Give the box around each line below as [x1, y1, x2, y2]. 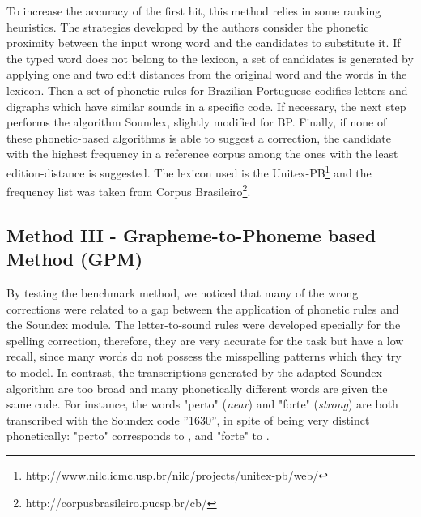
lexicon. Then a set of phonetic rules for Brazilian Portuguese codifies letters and [6, 81, 408, 98]
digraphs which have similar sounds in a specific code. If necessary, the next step [6, 97, 406, 114]
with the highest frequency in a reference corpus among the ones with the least [6, 145, 398, 162]
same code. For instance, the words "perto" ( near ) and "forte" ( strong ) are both [6, 395, 398, 412]
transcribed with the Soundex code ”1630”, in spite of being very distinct [6, 411, 370, 428]
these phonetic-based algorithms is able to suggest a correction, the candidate [6, 129, 391, 146]
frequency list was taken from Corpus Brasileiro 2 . [6, 181, 251, 199]
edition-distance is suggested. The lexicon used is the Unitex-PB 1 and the [6, 161, 372, 181]
